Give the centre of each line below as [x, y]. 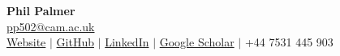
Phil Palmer [41, 10]
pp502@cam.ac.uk [51, 26]
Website [26, 42]
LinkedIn [127, 42]
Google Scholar [197, 42]
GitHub [75, 42]
